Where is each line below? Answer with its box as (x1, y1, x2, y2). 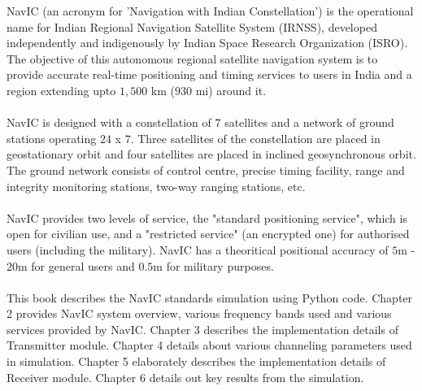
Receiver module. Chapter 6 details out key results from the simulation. (7, 368, 364, 385)
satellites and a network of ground (224, 114, 394, 131)
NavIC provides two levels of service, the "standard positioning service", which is (7, 209, 407, 226)
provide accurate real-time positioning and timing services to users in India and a (7, 66, 412, 83)
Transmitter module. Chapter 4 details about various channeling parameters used (7, 337, 412, 354)
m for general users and (18, 257, 135, 274)
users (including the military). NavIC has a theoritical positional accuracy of (7, 241, 389, 258)
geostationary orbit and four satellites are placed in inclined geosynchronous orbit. (7, 146, 416, 163)
